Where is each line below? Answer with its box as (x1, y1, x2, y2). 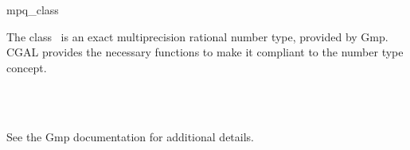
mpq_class (6, 2, 59, 17)
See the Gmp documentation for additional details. (6, 128, 254, 144)
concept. (6, 59, 47, 75)
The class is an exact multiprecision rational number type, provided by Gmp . (6, 28, 389, 44)
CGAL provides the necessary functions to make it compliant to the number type (6, 44, 404, 60)
